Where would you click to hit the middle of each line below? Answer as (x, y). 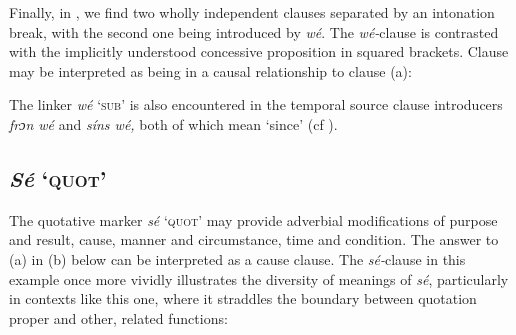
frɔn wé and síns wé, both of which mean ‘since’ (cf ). (173, 123)
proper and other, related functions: (118, 317)
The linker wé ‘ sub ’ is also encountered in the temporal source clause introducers (256, 104)
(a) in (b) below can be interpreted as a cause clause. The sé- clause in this (237, 258)
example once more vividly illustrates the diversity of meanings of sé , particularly (259, 278)
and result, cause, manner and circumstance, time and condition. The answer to (254, 239)
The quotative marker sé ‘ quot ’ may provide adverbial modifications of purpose (253, 219)
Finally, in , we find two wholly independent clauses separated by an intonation (252, 12)
